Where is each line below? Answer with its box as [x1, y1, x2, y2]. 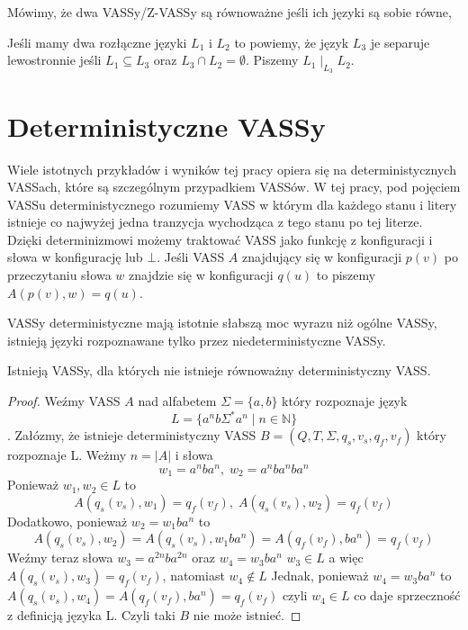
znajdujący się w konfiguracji [242, 247, 402, 266]
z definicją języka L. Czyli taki [7, 606, 175, 625]
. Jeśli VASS [157, 247, 225, 266]
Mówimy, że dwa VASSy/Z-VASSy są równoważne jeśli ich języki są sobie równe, [7, 3, 452, 21]
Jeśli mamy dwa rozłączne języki [7, 32, 187, 51]
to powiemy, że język [234, 32, 349, 51]
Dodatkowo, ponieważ [7, 511, 128, 530]
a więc [328, 548, 364, 567]
